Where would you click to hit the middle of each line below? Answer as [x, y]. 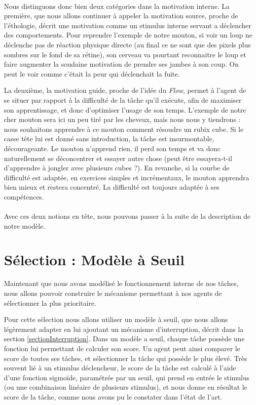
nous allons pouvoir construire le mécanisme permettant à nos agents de [113, 293]
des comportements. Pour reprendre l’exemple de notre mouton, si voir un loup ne [128, 35]
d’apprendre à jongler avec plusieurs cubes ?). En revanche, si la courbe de [117, 168]
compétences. [24, 196]
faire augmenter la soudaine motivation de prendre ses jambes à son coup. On [121, 64]
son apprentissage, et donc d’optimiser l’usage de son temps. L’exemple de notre [125, 109]
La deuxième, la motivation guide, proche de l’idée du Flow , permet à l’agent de [125, 90]
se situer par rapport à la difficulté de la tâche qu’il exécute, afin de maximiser [123, 100]
